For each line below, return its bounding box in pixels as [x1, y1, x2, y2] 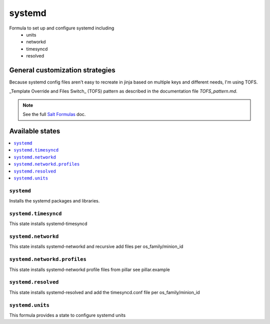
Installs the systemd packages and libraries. [9, 198, 100, 204]
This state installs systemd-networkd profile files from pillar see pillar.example [9, 266, 170, 272]
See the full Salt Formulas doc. [22, 111, 86, 117]
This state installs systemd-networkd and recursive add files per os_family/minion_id [9, 243, 183, 249]
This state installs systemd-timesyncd [9, 220, 87, 227]
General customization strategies [9, 65, 116, 74]
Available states [9, 127, 60, 135]
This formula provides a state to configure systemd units [9, 312, 126, 318]
